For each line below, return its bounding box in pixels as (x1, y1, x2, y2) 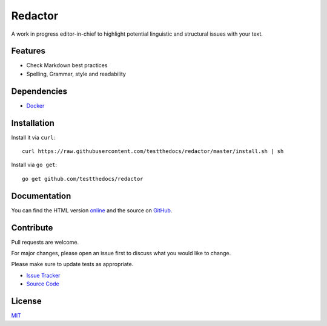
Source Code (26, 280, 60, 287)
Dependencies (11, 86, 68, 96)
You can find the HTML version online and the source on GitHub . (11, 206, 173, 214)
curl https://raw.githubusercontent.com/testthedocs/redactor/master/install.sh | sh (22, 148, 284, 155)
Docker (26, 102, 45, 109)
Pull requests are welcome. (11, 238, 79, 246)
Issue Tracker (26, 272, 61, 279)
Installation (11, 118, 54, 128)
